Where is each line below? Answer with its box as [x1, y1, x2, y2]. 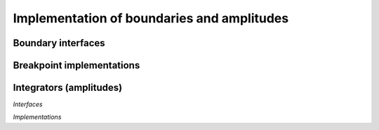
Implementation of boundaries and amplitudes [13, 10, 289, 26]
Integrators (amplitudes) [13, 82, 123, 94]
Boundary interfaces [13, 37, 105, 49]
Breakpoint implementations [13, 59, 140, 71]
